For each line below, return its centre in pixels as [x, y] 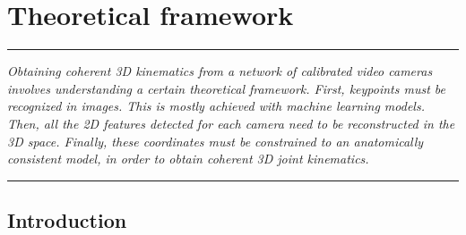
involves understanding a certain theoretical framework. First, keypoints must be [227, 88]
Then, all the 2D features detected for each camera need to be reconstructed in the [231, 123]
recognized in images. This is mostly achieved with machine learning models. [216, 106]
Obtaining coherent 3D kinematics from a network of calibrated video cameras [220, 71]
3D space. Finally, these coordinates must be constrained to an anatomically [216, 141]
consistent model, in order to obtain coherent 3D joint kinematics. [188, 159]
